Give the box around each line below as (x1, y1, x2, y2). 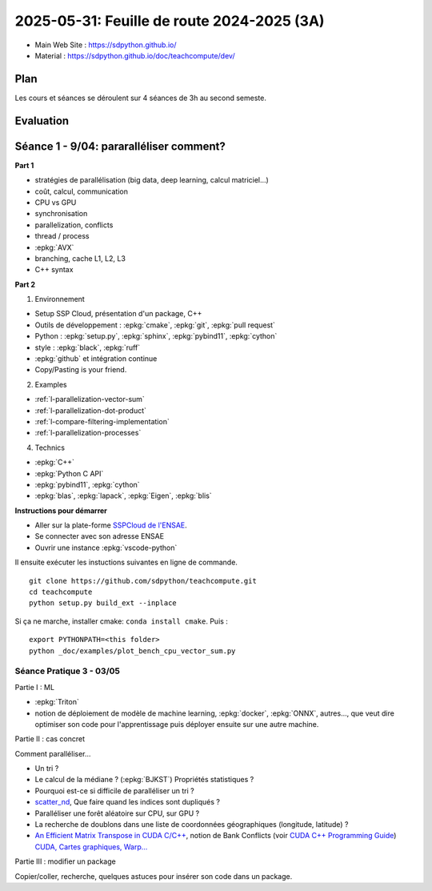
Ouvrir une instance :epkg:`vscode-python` (34, 543, 178, 552)
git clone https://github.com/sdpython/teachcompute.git (29, 576, 258, 585)
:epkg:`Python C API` (34, 468, 104, 478)
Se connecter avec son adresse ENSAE (34, 532, 164, 541)
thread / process (34, 231, 90, 241)
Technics (34, 443, 66, 452)
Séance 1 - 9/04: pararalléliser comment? (14, 139, 226, 153)
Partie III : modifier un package (14, 857, 116, 866)
